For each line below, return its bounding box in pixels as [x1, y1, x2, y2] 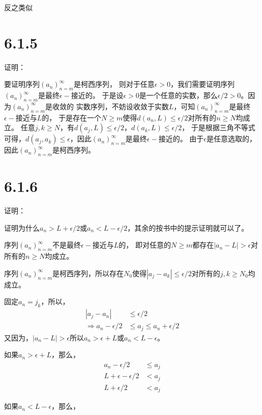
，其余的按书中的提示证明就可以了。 [127, 222, 249, 233]
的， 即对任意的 [119, 239, 171, 250]
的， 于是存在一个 [42, 112, 102, 123]
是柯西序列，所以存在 [52, 267, 124, 278]
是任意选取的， [207, 133, 257, 144]
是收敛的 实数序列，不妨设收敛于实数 [45, 101, 169, 111]
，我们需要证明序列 [170, 79, 235, 89]
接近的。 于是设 [71, 90, 124, 101]
